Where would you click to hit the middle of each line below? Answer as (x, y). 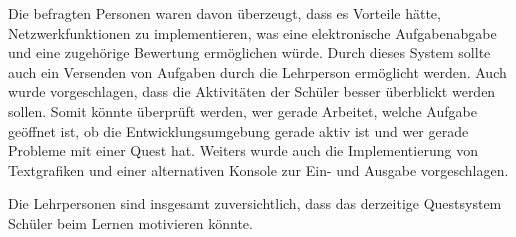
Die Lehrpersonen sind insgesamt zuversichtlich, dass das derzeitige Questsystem (255, 203)
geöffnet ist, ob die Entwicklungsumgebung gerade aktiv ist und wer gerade (238, 130)
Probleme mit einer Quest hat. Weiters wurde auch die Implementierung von (243, 150)
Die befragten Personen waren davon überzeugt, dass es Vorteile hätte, (224, 13)
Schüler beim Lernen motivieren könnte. (130, 222)
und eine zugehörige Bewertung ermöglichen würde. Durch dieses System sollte (249, 52)
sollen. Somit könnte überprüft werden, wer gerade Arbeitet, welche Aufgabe (242, 110)
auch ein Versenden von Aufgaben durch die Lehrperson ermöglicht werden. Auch (257, 71)
